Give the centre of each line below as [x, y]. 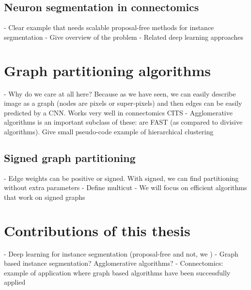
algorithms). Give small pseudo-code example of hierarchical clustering [109, 131]
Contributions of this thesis [97, 230]
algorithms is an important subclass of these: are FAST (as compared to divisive [123, 122]
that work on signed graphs [45, 197]
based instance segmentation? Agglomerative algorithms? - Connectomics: [114, 263]
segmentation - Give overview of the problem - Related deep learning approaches [124, 37]
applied [15, 282]
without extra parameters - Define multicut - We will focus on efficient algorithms [125, 187]
